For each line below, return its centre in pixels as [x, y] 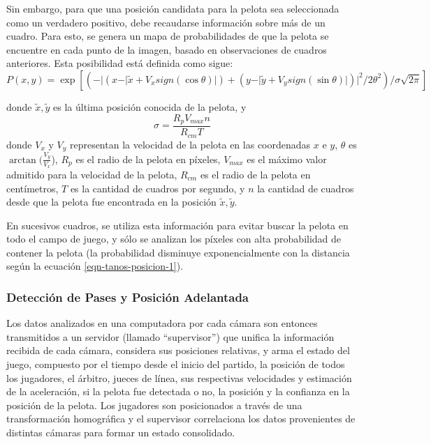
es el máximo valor [287, 159]
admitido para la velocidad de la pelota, [92, 174]
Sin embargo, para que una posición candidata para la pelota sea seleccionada [173, 8]
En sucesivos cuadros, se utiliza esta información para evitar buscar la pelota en [177, 225]
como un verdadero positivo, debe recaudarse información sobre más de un [166, 22]
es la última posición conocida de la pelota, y [150, 106]
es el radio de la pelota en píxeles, [148, 159]
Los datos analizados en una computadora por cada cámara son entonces [162, 323]
